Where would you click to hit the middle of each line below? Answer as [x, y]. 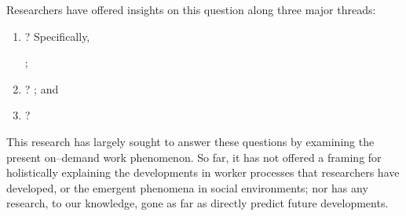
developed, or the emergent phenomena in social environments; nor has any [187, 187]
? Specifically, [57, 36]
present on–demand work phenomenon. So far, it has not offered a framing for [194, 157]
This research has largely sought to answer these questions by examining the [190, 141]
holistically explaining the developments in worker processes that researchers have [203, 172]
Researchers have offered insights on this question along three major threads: [191, 9]
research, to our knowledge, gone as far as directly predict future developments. [198, 203]
